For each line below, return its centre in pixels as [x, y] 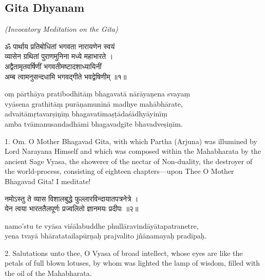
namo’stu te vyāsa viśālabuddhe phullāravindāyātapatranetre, [102, 225]
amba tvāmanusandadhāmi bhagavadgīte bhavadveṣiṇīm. [94, 123]
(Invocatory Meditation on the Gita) [61, 29]
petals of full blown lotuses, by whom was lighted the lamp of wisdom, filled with [132, 263]
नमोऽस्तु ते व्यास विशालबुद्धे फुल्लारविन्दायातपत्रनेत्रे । [72, 198]
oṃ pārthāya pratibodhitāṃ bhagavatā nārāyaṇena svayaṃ [98, 94]
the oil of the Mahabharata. [48, 273]
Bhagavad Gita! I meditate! [48, 181]
